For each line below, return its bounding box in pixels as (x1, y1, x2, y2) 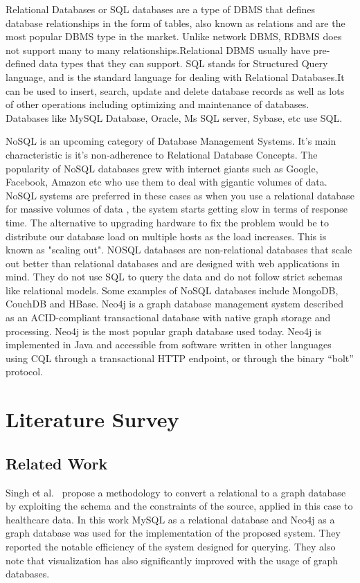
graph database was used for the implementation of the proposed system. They (6, 526, 341, 540)
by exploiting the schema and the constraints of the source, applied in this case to (6, 499, 353, 513)
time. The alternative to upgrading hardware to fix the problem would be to (6, 215, 329, 229)
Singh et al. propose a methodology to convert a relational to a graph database (6, 485, 346, 499)
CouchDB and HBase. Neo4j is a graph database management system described (6, 296, 343, 311)
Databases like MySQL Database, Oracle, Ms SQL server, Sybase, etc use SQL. (6, 110, 343, 125)
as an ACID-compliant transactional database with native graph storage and (6, 310, 331, 325)
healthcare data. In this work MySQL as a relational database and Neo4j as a (6, 512, 335, 526)
